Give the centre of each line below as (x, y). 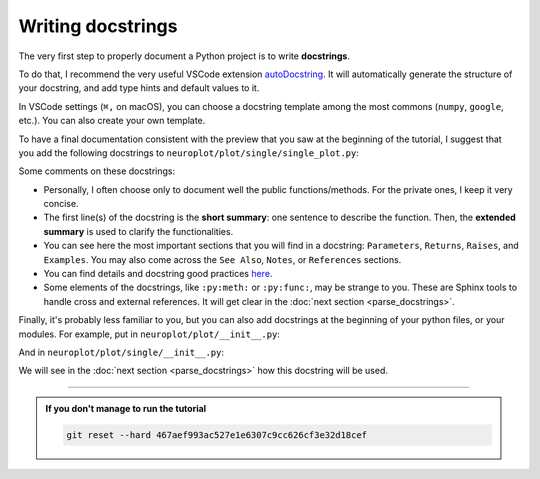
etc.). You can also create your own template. (112, 121)
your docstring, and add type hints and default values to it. (139, 88)
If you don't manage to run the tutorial (126, 408)
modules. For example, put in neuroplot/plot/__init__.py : (149, 334)
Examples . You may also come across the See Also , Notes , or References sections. (222, 259)
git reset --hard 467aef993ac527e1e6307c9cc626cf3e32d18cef (217, 434)
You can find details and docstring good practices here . (158, 274)
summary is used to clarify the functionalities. (138, 231)
